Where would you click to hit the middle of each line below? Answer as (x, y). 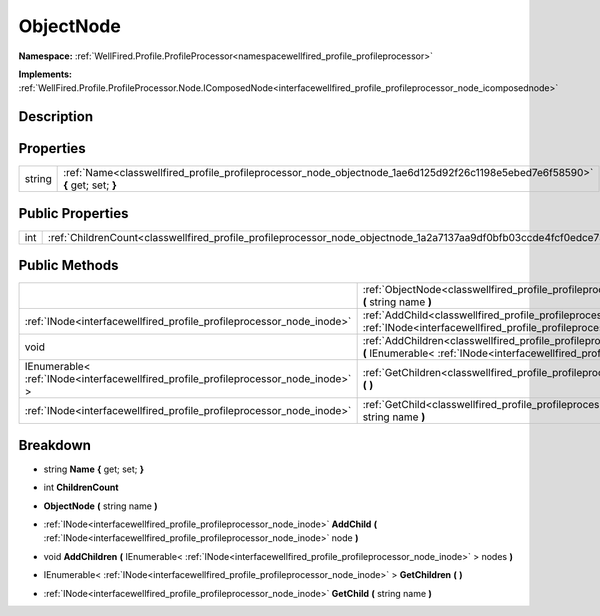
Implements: (45, 74)
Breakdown (55, 445)
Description (56, 116)
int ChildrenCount (81, 487)
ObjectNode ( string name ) (101, 506)
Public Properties (73, 213)
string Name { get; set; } (94, 469)
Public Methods (68, 265)
